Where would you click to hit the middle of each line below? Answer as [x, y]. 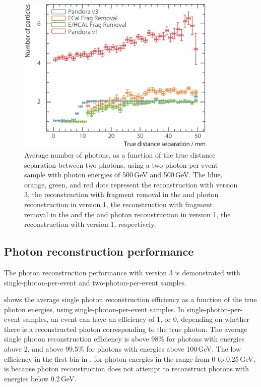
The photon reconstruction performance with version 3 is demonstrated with [122, 272]
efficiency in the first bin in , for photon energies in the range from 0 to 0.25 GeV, [130, 358]
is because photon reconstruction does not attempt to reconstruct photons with [126, 369]
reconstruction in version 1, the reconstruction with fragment [118, 204]
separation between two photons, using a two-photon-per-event [121, 164]
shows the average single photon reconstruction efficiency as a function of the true [130, 299]
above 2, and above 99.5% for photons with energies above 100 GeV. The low [123, 349]
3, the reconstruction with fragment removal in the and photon [121, 194]
